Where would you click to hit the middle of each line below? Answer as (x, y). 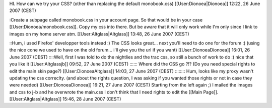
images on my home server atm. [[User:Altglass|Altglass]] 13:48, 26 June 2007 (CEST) (99, 34)
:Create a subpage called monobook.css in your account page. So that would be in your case (106, 19)
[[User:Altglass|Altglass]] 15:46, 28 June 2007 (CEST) (65, 99)
